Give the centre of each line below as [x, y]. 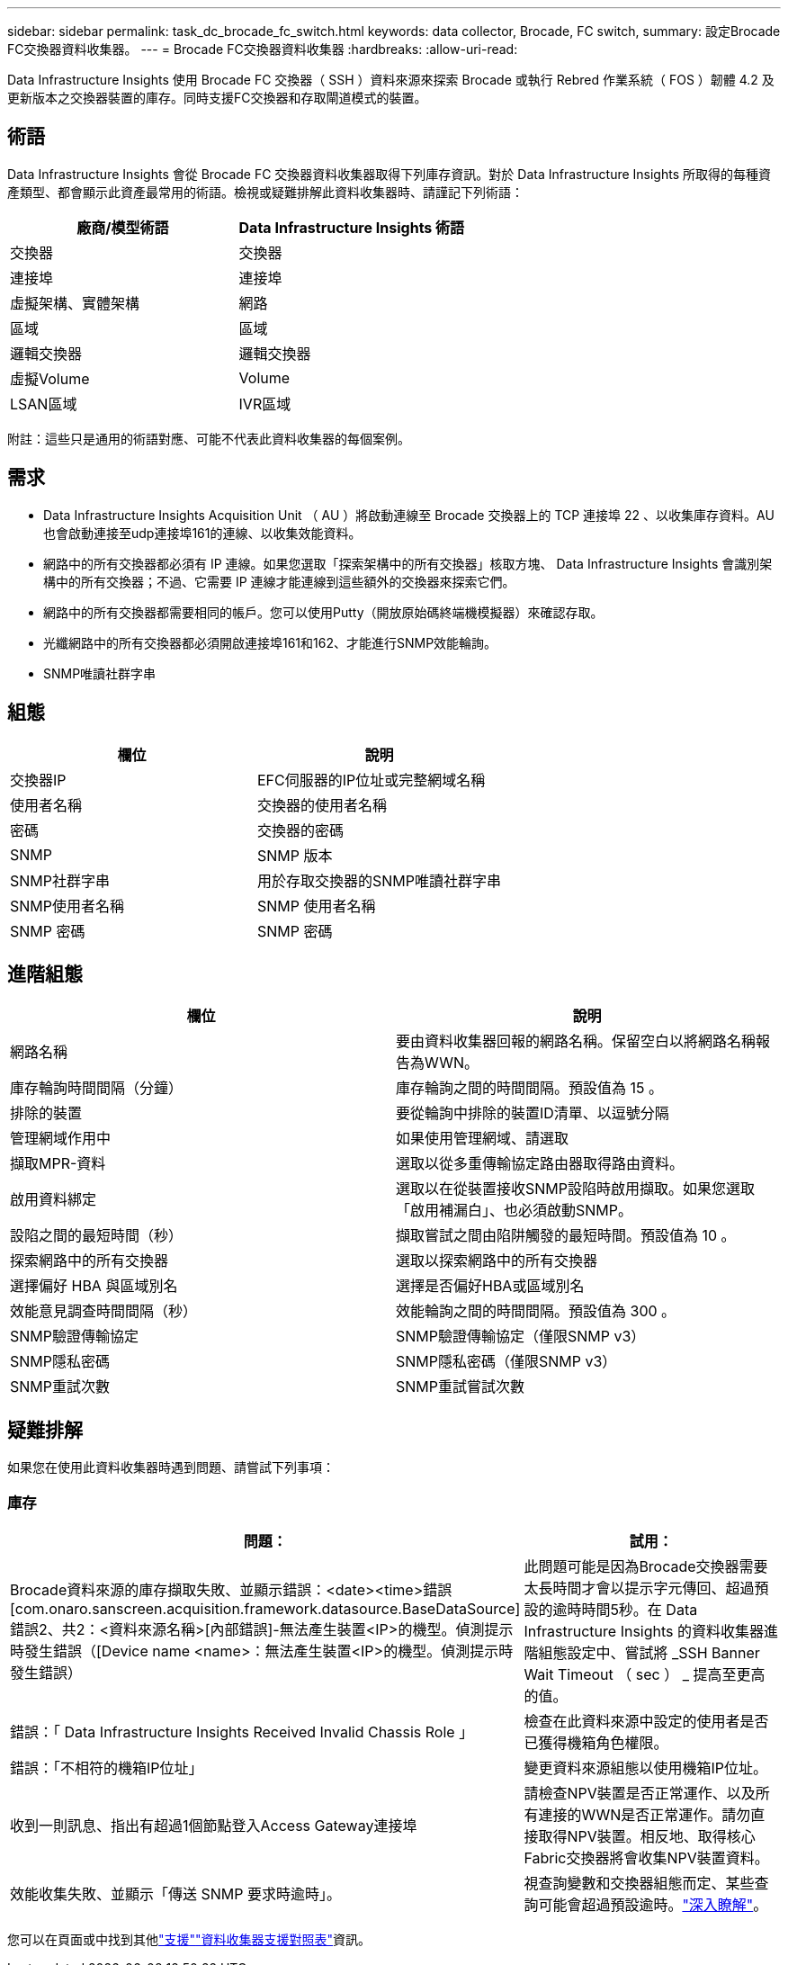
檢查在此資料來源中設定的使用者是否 [646, 1721]
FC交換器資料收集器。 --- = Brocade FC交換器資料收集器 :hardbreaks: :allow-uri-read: [263, 49]
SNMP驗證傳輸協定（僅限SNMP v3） [521, 1337]
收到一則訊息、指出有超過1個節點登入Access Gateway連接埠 [214, 1825]
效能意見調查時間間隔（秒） [104, 1311]
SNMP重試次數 [60, 1387]
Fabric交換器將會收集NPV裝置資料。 [646, 1857]
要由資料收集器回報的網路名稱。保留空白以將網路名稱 [576, 1041]
